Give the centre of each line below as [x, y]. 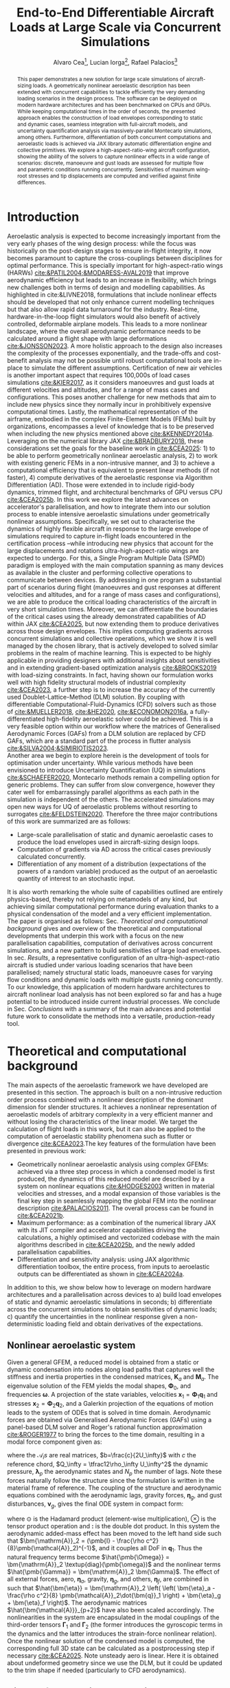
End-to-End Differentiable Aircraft [115, 13]
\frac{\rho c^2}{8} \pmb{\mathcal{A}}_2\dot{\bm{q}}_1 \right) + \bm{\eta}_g [114, 1595]
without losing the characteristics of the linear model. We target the [102, 1122]
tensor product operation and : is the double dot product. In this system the [114, 1526]
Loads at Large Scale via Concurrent [115, 27]
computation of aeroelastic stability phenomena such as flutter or [100, 1137]
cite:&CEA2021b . [41, 1216]
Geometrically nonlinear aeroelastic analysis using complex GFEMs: [113, 1164]
